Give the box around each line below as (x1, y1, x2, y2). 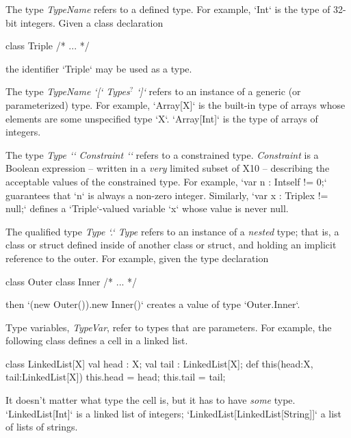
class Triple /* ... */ (5, 38, 90, 53)
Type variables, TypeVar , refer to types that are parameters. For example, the (5, 320, 332, 334)
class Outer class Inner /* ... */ (5, 274, 138, 288)
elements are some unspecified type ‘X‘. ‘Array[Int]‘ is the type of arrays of (5, 111, 318, 125)
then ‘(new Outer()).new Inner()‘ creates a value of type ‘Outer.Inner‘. (5, 297, 300, 311)
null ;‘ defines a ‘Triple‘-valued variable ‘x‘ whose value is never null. (5, 201, 289, 216)
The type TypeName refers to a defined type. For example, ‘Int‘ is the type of (5, 2, 330, 16)
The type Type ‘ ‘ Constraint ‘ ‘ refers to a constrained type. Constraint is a (5, 147, 319, 162)
